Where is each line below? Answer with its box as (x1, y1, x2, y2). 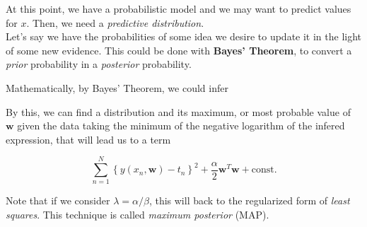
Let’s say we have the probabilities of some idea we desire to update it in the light (6, 29, 362, 44)
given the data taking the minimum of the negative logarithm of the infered (17, 118, 345, 133)
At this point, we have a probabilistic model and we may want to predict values (6, 1, 351, 16)
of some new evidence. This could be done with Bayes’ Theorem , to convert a (6, 42, 352, 57)
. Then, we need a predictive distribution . (26, 15, 204, 30)
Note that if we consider (6, 193, 110, 208)
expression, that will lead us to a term (6, 132, 171, 146)
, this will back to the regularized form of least (148, 193, 350, 208)
